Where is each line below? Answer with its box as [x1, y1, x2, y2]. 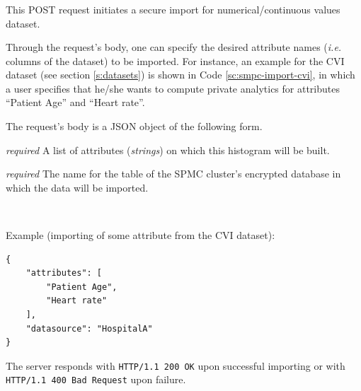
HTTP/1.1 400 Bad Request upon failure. [6, 372, 186, 387]
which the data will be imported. [6, 180, 149, 194]
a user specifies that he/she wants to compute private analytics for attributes [6, 81, 340, 95]
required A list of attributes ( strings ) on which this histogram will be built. [6, 142, 330, 157]
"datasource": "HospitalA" [25, 323, 153, 334]
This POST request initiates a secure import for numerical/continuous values [6, 1, 340, 16]
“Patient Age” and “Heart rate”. [6, 95, 145, 110]
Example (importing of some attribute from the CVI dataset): [6, 228, 275, 243]
